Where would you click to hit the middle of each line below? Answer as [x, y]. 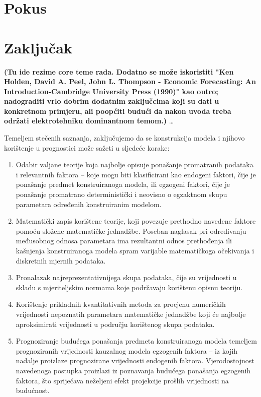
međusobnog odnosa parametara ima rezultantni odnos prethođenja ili [124, 241]
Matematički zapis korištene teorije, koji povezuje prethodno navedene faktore [136, 221]
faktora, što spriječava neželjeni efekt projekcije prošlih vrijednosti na [122, 380]
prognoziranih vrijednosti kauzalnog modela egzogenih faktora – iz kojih [127, 350]
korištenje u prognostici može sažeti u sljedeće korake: [87, 147]
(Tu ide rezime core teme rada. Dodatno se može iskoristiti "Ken [119, 71]
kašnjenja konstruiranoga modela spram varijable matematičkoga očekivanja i [135, 250]
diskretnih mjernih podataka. [61, 260]
